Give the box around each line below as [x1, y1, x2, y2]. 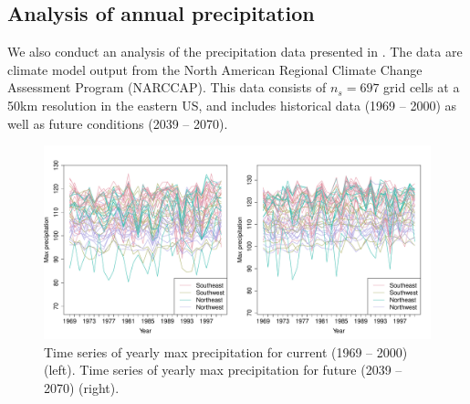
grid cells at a [383, 78, 460, 97]
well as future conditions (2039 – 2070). [7, 113, 228, 133]
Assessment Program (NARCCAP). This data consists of [7, 78, 327, 97]
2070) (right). [44, 377, 120, 397]
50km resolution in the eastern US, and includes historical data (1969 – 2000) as [7, 95, 457, 114]
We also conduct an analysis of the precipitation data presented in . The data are [7, 42, 463, 61]
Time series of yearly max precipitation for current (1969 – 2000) [44, 342, 408, 361]
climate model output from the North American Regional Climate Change [7, 59, 423, 79]
